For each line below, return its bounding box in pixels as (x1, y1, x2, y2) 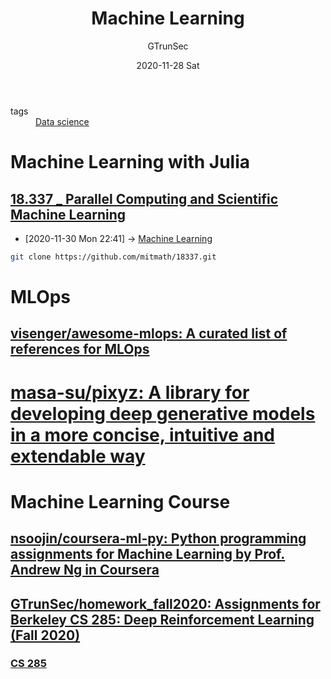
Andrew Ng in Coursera (10, 562, 160, 579)
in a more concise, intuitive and (10, 423, 275, 446)
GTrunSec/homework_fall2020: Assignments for (10, 595, 321, 612)
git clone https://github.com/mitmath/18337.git (10, 252, 217, 262)
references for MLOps (10, 341, 150, 358)
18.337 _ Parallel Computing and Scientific (10, 190, 279, 207)
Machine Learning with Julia (10, 151, 251, 174)
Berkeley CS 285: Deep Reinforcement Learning (10, 611, 315, 628)
